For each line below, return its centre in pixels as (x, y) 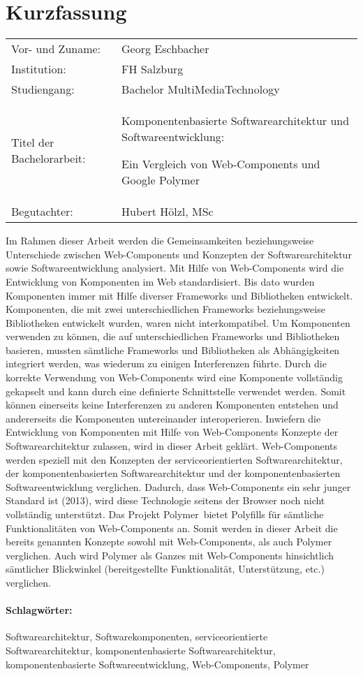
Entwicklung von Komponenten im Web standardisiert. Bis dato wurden (160, 281)
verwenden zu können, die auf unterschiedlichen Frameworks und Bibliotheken (173, 336)
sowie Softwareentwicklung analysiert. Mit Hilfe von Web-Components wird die (175, 268)
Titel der (33, 142)
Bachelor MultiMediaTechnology (201, 89)
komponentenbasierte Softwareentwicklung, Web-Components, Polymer (157, 664)
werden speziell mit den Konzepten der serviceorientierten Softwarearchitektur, (174, 459)
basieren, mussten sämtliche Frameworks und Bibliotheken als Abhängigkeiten (173, 350)
